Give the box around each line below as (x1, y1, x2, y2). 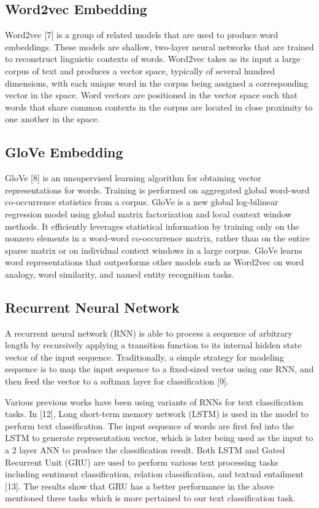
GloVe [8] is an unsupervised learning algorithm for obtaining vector (5, 171, 261, 184)
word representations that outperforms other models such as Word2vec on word (5, 256, 304, 268)
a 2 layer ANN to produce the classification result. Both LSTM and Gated (5, 444, 285, 456)
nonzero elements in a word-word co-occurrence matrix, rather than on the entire (5, 232, 310, 244)
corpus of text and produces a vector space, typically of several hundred (5, 64, 275, 77)
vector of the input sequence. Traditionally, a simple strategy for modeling (5, 350, 284, 363)
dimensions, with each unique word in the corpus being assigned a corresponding (5, 76, 309, 89)
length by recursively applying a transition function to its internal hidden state (5, 338, 302, 351)
